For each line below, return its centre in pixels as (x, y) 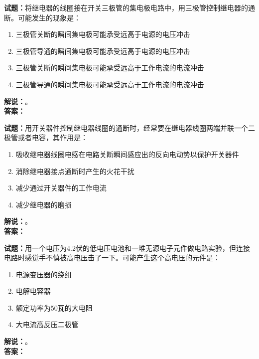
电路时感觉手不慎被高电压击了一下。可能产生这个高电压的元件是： (112, 258)
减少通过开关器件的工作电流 (61, 188)
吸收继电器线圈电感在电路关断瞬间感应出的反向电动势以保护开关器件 (127, 154)
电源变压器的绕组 (44, 274)
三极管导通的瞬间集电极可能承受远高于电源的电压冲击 (103, 51)
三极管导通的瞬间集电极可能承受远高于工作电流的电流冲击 (110, 84)
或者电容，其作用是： (53, 137)
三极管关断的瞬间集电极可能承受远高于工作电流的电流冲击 (110, 68)
